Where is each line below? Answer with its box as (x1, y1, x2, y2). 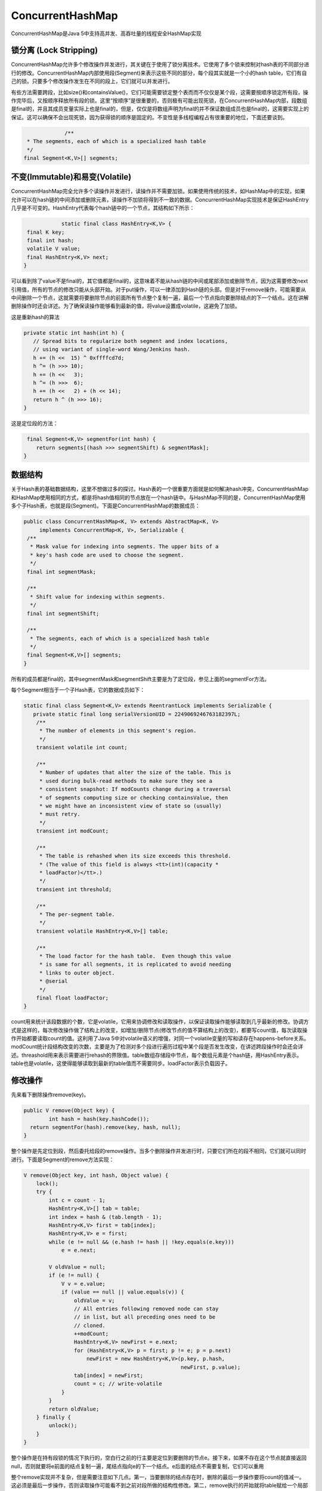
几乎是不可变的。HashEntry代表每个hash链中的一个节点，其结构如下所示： (11, 205, 195, 212)
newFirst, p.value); (181, 1363, 241, 1371)
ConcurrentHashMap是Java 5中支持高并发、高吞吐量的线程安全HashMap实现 (11, 30, 202, 37)
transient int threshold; (36, 886, 112, 893)
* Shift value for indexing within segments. (30, 593, 165, 600)
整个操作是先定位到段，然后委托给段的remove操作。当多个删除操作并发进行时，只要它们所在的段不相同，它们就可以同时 (11, 1147, 306, 1155)
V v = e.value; (61, 1280, 106, 1287)
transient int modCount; (36, 828, 109, 834)
